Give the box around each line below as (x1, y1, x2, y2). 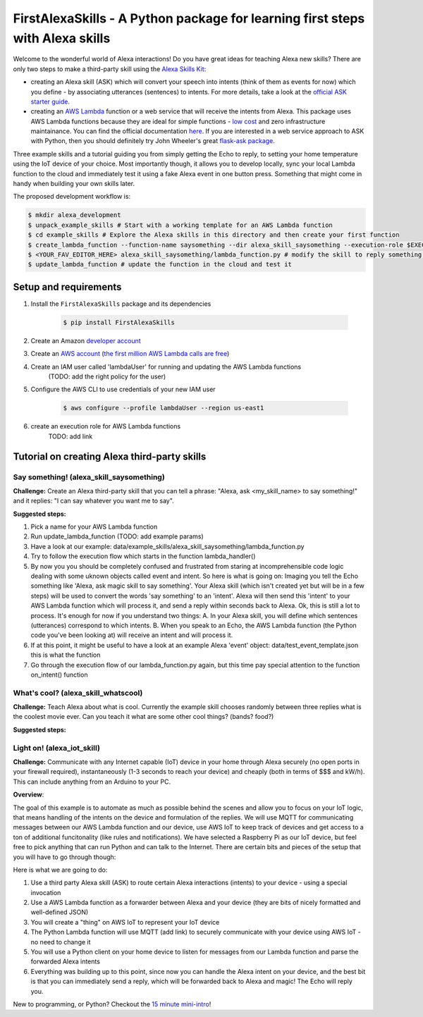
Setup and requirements (13, 281, 122, 292)
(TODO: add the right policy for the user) (48, 372, 166, 381)
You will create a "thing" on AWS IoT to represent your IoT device (30, 918, 220, 926)
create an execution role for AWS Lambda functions (30, 422, 181, 431)
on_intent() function (30, 670, 88, 679)
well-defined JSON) (30, 908, 89, 916)
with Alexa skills (13, 30, 111, 46)
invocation (30, 888, 61, 896)
